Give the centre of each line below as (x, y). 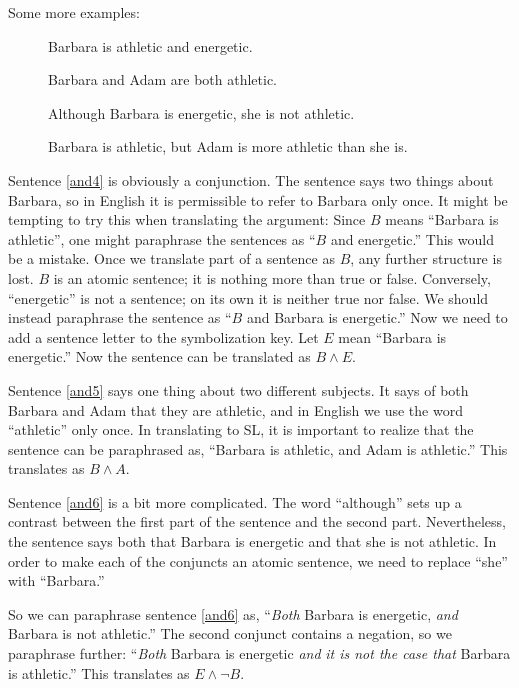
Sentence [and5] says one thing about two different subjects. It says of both (238, 389)
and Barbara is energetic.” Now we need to (377, 317)
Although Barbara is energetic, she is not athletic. (201, 112)
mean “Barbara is (392, 336)
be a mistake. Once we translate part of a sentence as (171, 258)
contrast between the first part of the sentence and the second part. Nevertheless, (257, 521)
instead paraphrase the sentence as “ (120, 317)
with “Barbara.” (56, 580)
